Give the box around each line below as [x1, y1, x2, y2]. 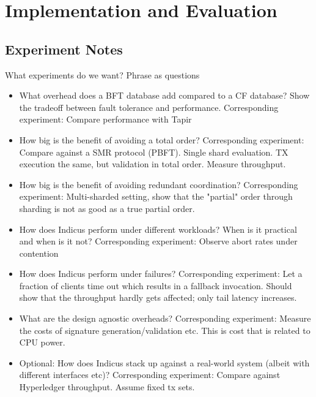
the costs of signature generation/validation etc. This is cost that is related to [19, 323, 310, 336]
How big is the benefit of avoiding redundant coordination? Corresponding [19, 178, 298, 191]
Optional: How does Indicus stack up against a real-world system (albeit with [19, 356, 310, 369]
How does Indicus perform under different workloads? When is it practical [19, 222, 297, 235]
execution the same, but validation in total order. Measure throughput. [19, 157, 286, 170]
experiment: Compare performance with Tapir [19, 113, 192, 126]
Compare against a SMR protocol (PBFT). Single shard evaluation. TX [19, 145, 288, 158]
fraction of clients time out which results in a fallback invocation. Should [19, 279, 292, 292]
